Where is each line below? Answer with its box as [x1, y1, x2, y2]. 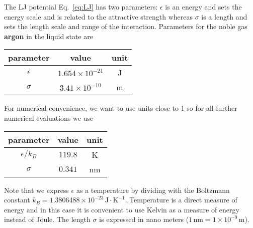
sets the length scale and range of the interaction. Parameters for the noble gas [4, 21, 247, 32]
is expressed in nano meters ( [99, 214, 189, 224]
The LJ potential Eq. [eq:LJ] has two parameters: [4, 2, 158, 12]
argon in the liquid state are [4, 31, 93, 41]
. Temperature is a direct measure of [125, 194, 237, 205]
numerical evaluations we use [4, 112, 94, 123]
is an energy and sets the [165, 2, 242, 12]
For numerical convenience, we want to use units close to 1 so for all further [4, 103, 237, 113]
